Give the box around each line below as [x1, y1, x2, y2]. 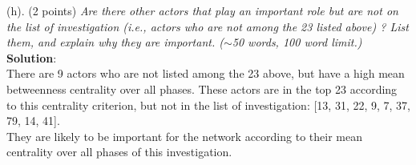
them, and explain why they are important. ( [6, 34, 224, 50]
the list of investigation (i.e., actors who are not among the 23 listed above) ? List [6, 18, 409, 34]
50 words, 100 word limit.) [232, 34, 362, 50]
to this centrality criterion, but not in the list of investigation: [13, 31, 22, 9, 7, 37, [6, 96, 410, 113]
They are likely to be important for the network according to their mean [6, 127, 362, 144]
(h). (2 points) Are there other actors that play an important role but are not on [6, 2, 398, 18]
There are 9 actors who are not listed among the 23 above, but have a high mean [6, 65, 405, 82]
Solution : [6, 49, 57, 66]
